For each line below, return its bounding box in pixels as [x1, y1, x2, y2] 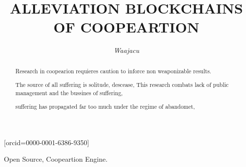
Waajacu [113, 45, 140, 55]
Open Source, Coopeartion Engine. [4, 153, 108, 164]
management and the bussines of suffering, [15, 88, 123, 97]
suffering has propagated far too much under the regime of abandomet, [15, 102, 195, 111]
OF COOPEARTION [53, 17, 199, 37]
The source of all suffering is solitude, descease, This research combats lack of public [15, 81, 229, 89]
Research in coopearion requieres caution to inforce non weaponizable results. [15, 67, 211, 75]
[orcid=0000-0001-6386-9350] [4, 137, 89, 148]
